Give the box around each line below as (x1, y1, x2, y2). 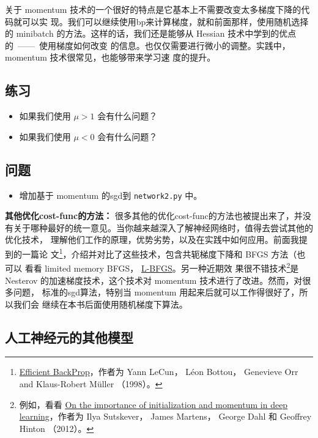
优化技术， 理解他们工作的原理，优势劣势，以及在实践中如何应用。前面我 (5, 233, 299, 246)
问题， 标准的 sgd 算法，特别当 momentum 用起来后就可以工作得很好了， (13, 286, 300, 299)
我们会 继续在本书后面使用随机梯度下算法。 (13, 297, 188, 310)
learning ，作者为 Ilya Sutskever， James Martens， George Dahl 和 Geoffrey (19, 410, 312, 423)
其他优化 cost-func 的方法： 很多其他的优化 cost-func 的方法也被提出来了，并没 (5, 209, 311, 222)
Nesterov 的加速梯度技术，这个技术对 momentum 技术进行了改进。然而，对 (5, 273, 303, 286)
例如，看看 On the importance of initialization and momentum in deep (19, 398, 288, 410)
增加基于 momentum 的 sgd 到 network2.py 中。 (19, 188, 202, 201)
